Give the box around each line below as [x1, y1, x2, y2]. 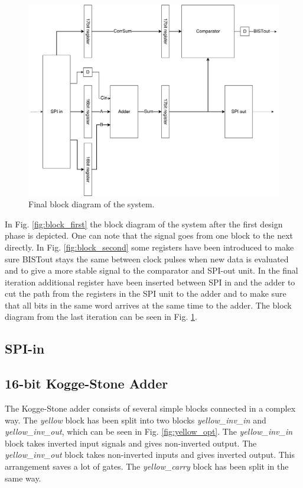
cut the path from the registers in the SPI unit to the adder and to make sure [5, 287, 286, 300]
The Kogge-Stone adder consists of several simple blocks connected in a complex [5, 402, 296, 415]
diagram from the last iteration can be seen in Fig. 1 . [5, 310, 197, 323]
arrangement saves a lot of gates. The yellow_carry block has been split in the [5, 460, 289, 473]
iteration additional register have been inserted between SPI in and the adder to [5, 275, 295, 288]
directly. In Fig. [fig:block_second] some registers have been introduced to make [5, 240, 294, 253]
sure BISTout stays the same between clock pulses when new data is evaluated [5, 252, 289, 265]
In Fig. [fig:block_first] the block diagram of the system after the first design [5, 217, 283, 230]
